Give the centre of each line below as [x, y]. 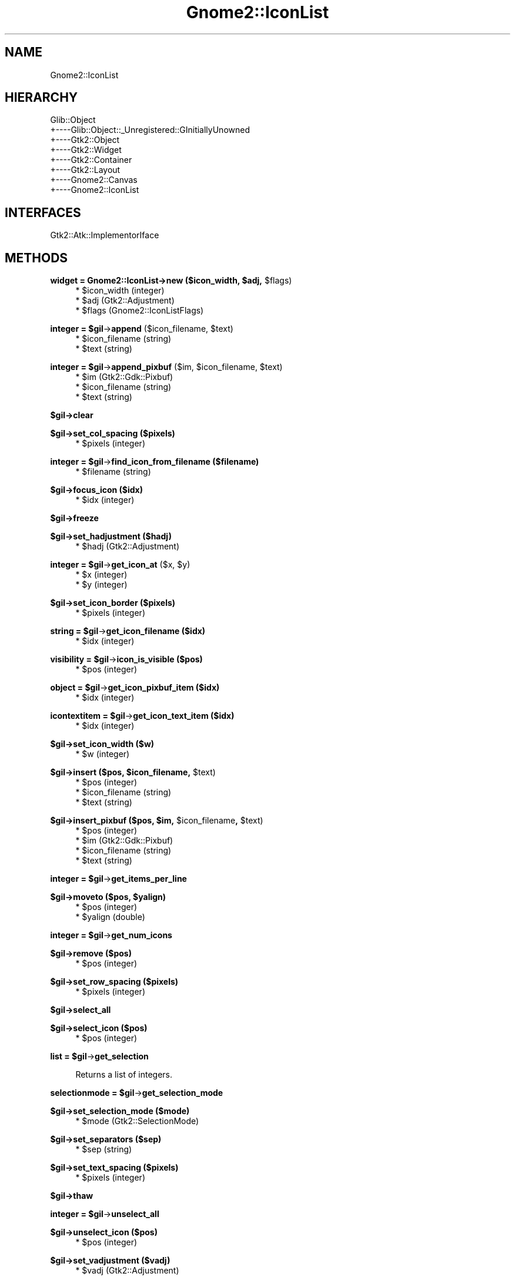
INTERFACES [43, 212]
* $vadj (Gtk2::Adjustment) [127, 1271]
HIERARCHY [41, 98]
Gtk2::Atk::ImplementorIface [105, 235]
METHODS [36, 258]
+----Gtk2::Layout [85, 170]
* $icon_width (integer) [120, 291]
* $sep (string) [104, 1149]
